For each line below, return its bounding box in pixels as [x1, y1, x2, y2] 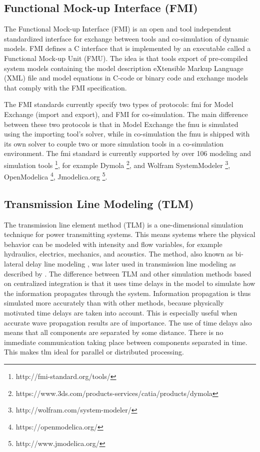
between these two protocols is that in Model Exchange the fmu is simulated [4, 118, 238, 129]
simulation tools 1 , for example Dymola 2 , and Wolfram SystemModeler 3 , [4, 158, 230, 170]
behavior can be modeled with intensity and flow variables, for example [4, 238, 222, 249]
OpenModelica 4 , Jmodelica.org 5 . [4, 170, 107, 181]
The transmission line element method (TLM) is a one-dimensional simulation [4, 219, 243, 229]
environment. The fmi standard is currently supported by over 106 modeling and [4, 148, 251, 158]
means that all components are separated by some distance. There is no [4, 327, 223, 337]
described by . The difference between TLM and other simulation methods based [4, 268, 251, 278]
